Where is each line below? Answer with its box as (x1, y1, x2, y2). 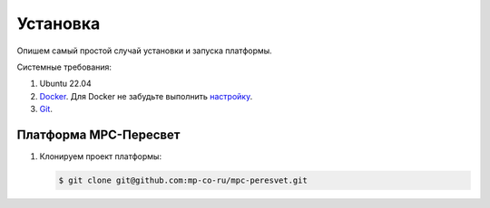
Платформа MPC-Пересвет (16, 127, 181, 142)
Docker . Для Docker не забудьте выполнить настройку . (39, 90, 253, 101)
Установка (16, 14, 101, 33)
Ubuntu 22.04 (39, 78, 92, 90)
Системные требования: (16, 61, 113, 72)
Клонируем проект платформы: (39, 151, 162, 162)
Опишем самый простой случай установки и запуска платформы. (16, 45, 272, 56)
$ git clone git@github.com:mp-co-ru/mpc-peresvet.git (58, 175, 308, 185)
